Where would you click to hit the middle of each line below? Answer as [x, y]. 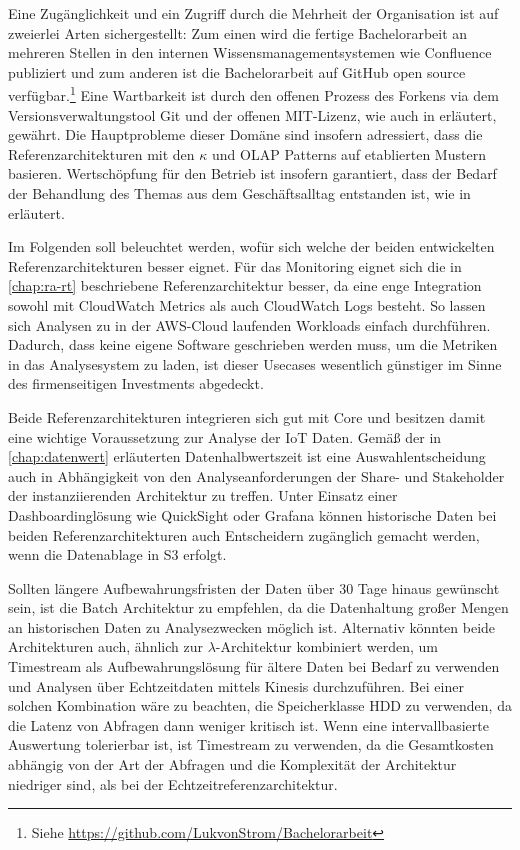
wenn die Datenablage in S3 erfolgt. [117, 554]
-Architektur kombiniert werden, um [327, 646]
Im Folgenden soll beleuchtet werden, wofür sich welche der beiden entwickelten [251, 246]
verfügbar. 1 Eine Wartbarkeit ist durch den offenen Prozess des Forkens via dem [253, 94]
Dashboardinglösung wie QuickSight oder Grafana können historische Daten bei [252, 514]
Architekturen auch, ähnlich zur [105, 646]
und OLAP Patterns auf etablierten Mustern [349, 153]
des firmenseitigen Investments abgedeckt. [136, 383]
